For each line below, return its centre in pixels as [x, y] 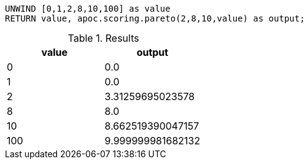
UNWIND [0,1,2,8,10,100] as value [88, 9]
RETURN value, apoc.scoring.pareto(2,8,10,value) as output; [155, 18]
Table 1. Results [103, 38]
